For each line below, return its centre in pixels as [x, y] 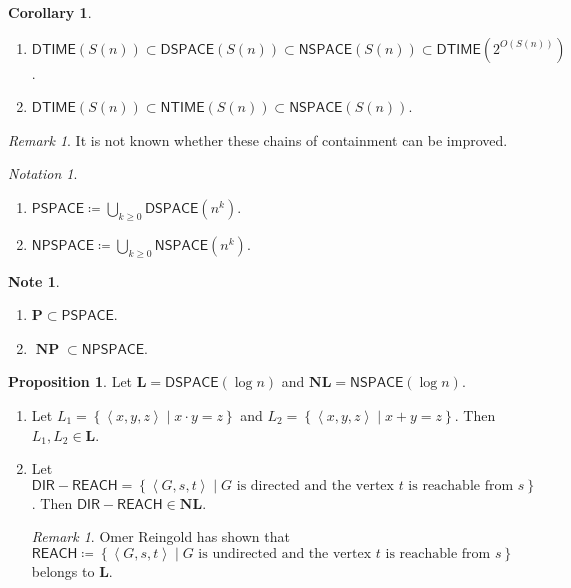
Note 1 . [34, 280]
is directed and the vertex [315, 485]
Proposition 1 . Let [70, 381]
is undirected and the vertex [285, 553]
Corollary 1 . [50, 12]
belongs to [63, 570]
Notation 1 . [43, 173]
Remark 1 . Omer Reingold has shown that [160, 536]
